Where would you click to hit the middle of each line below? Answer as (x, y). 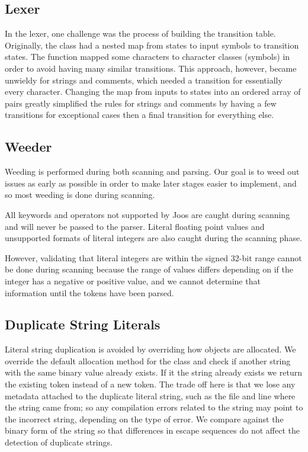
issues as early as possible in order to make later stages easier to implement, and (151, 183)
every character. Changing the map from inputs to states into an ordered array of (153, 92)
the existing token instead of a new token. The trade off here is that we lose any (150, 384)
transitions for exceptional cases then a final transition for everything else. (139, 115)
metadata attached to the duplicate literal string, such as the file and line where (150, 395)
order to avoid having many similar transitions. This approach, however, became (151, 68)
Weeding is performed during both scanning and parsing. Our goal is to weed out (152, 171)
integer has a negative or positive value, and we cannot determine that (133, 281)
